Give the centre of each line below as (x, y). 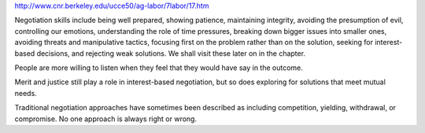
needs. (26, 93)
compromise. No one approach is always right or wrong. (105, 119)
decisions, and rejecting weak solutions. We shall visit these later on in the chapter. (171, 53)
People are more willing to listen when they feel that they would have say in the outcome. (159, 68)
